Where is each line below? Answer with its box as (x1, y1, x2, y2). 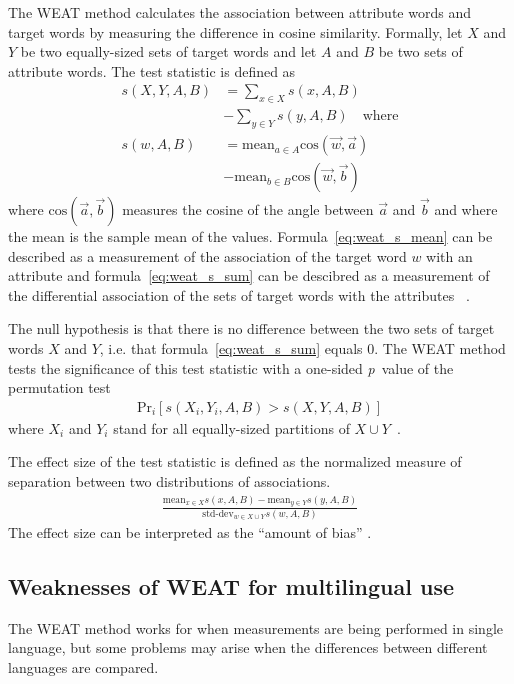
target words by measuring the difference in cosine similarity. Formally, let (8, 21, 463, 42)
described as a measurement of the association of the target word (8, 245, 407, 266)
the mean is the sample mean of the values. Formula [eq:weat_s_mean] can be (8, 226, 493, 247)
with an (426, 245, 473, 266)
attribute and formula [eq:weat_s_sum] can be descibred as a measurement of (8, 265, 490, 286)
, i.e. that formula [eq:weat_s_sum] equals (99, 338, 363, 359)
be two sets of (378, 41, 463, 62)
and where (434, 199, 498, 220)
